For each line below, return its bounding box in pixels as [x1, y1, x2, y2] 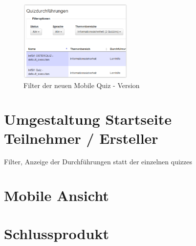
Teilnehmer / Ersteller [4, 128, 158, 148]
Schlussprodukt [4, 223, 109, 243]
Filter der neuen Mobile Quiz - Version [23, 80, 140, 90]
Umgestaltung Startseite [4, 109, 172, 129]
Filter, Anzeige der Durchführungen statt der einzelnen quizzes [4, 156, 192, 166]
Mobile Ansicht [4, 185, 109, 205]
